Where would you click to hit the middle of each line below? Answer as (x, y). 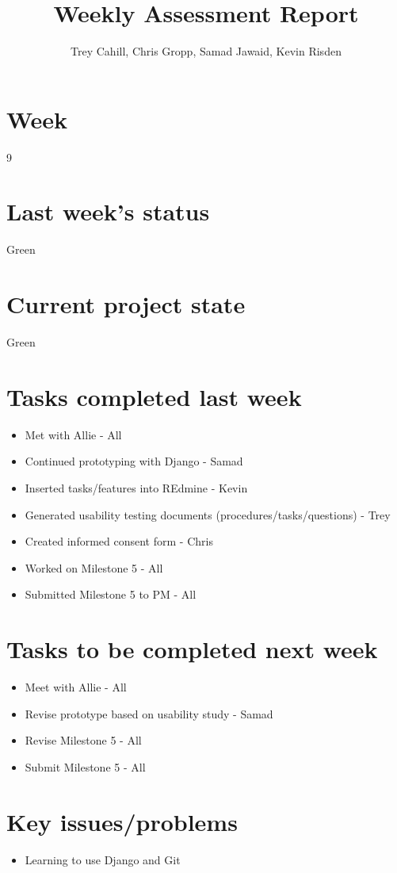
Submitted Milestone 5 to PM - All (111, 594)
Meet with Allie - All (76, 687)
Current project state (126, 304)
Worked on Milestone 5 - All (94, 567)
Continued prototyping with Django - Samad (134, 461)
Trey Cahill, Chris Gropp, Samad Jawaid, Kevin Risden (206, 51)
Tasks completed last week (154, 396)
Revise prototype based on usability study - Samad (149, 713)
